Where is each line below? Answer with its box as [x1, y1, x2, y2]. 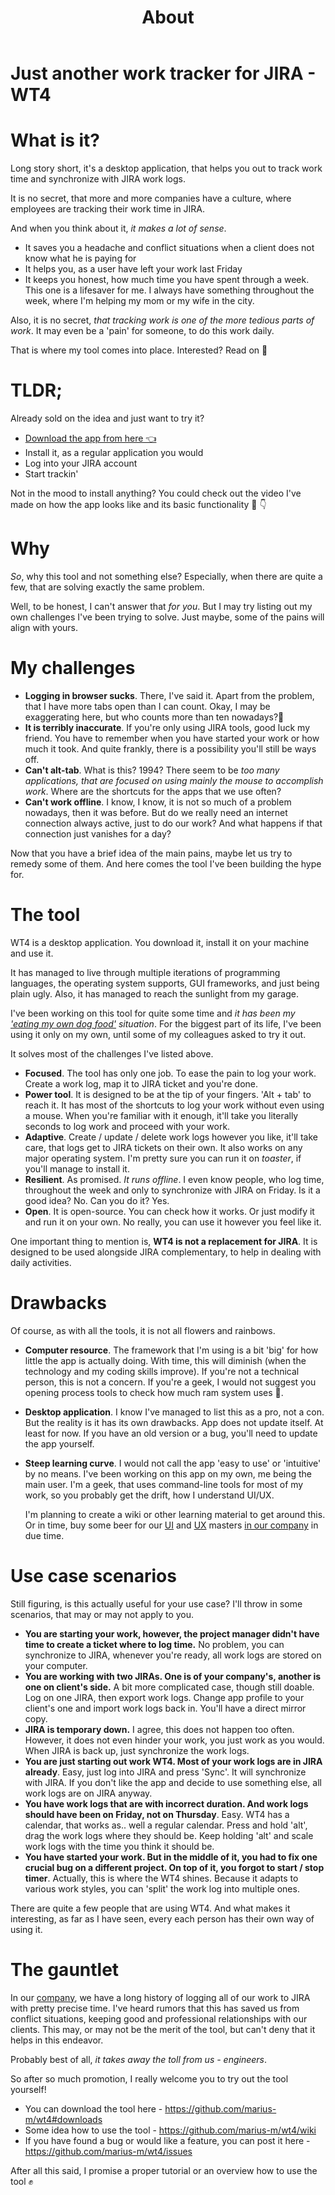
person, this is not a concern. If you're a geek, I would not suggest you [24, 1376, 317, 1388]
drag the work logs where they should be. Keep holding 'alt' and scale [24, 1829, 314, 1841]
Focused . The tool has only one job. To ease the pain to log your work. [24, 1067, 317, 1079]
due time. [24, 1529, 65, 1541]
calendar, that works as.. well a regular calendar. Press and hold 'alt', [24, 1819, 308, 1831]
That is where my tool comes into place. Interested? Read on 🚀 [10, 344, 268, 356]
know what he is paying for [24, 252, 137, 265]
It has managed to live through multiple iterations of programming [10, 966, 281, 978]
